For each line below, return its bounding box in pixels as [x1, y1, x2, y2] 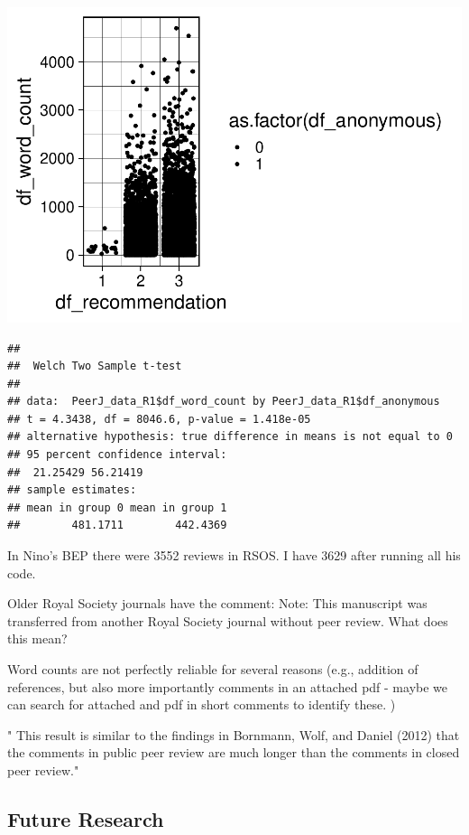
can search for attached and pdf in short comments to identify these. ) [7, 695, 396, 714]
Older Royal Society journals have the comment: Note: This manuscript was [7, 594, 428, 613]
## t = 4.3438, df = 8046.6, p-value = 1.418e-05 [7, 412, 311, 426]
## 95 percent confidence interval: [7, 448, 227, 462]
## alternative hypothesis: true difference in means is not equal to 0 [7, 430, 453, 444]
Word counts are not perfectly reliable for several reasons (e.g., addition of [7, 660, 418, 679]
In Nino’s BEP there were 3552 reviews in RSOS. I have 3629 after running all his [7, 546, 461, 565]
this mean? [7, 629, 68, 648]
